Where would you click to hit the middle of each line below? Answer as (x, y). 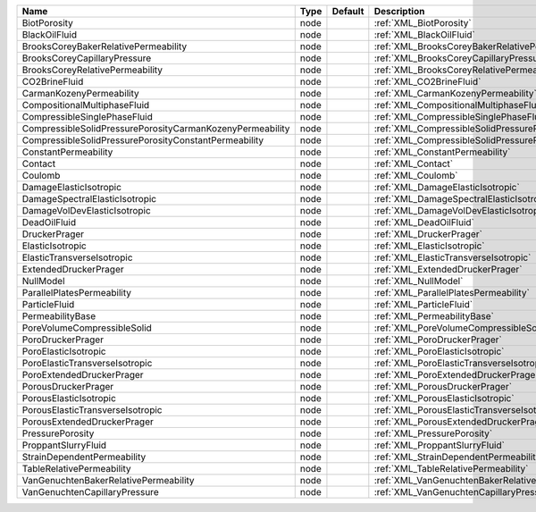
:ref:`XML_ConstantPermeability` (442, 152)
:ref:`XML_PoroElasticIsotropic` (439, 351)
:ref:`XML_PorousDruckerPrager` (443, 386)
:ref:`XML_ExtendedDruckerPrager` (448, 269)
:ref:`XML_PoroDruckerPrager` (438, 340)
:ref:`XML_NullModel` (419, 281)
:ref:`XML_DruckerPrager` (428, 234)
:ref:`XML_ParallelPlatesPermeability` (452, 293)
